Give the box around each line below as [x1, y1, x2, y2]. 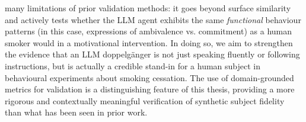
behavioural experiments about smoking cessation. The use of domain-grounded [5, 71, 294, 84]
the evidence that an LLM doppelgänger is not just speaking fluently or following [5, 48, 300, 60]
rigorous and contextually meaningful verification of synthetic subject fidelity [5, 94, 285, 107]
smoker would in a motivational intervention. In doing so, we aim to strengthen [5, 36, 293, 49]
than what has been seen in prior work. [5, 106, 148, 118]
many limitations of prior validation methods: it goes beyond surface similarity [5, 2, 291, 14]
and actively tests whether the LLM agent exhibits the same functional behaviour [5, 13, 301, 25]
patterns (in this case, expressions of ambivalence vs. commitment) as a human [5, 25, 292, 37]
